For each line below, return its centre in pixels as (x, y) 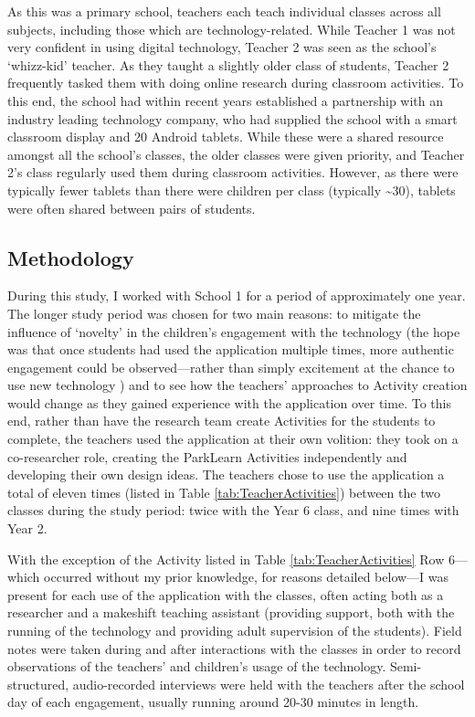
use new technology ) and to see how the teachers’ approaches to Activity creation (237, 385)
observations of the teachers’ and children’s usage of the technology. (197, 666)
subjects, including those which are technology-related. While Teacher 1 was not (232, 29)
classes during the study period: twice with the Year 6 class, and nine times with (233, 510)
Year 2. (27, 528)
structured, (38, 684)
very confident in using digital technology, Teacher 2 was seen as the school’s (222, 47)
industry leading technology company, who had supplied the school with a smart (232, 118)
